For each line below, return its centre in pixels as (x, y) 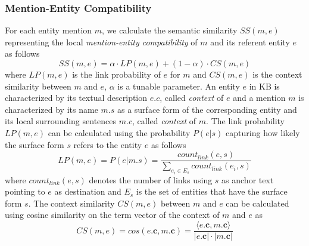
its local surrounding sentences (61, 121)
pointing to (25, 191)
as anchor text (248, 179)
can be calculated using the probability (119, 132)
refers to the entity (108, 144)
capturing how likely (263, 132)
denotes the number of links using (151, 179)
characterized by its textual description (76, 98)
